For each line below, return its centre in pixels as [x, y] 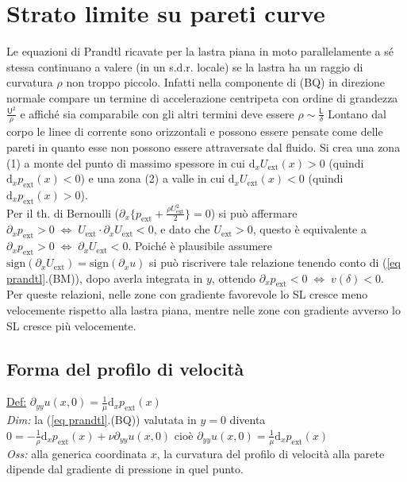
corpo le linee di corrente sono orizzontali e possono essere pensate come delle [195, 131]
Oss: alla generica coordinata [77, 453]
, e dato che [182, 229]
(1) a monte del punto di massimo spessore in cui [126, 162]
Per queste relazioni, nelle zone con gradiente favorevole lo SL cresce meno [187, 294]
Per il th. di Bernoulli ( [63, 212]
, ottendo [234, 278]
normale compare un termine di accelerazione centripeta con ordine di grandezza [202, 97]
